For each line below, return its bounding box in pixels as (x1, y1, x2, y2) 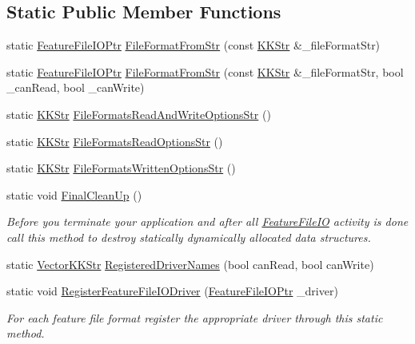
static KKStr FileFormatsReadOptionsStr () (6, 132, 223, 149)
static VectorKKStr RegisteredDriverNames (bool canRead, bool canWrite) (6, 255, 374, 272)
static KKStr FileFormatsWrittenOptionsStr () (6, 160, 236, 176)
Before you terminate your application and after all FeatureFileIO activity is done (6, 213, 409, 230)
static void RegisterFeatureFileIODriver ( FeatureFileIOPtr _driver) (6, 283, 338, 299)
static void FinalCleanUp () (6, 186, 142, 203)
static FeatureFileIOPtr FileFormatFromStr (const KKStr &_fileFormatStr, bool (6, 63, 404, 80)
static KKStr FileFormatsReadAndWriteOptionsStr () (6, 105, 271, 122)
